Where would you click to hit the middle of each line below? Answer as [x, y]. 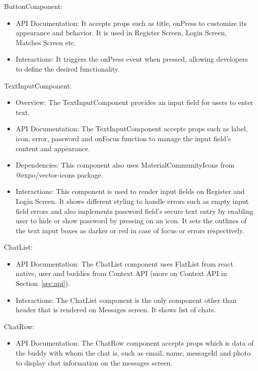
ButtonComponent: [33, 6]
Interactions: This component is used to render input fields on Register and [130, 191]
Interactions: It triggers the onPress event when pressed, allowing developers [132, 59]
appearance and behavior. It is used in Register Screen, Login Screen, [121, 33]
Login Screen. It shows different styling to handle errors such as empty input [132, 201]
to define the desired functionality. [68, 68]
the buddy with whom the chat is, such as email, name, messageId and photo [133, 353]
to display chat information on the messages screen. [94, 362]
